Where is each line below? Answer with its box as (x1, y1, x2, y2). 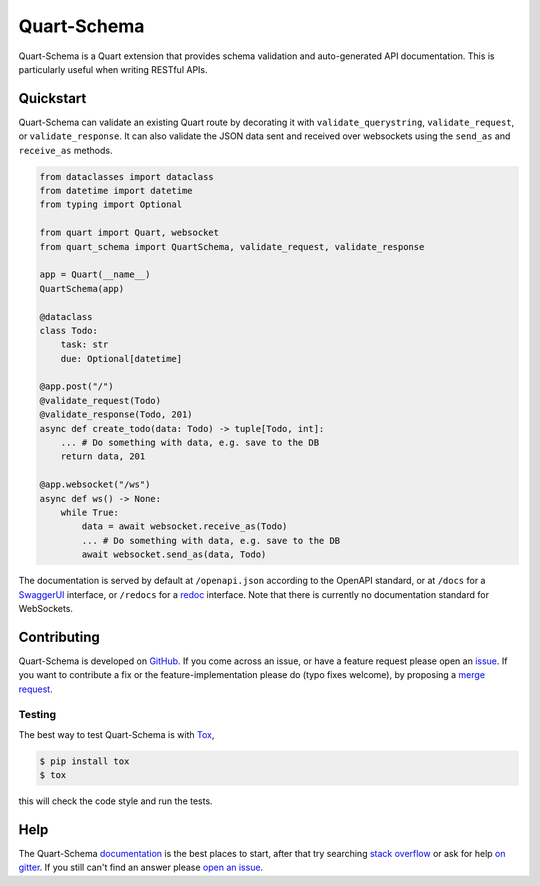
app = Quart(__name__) (39, 269, 151, 280)
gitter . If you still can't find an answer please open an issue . (18, 861, 264, 874)
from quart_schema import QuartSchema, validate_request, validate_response (39, 241, 425, 252)
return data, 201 (60, 451, 146, 462)
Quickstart (18, 90, 87, 107)
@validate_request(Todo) (39, 395, 162, 406)
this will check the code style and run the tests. (18, 795, 214, 807)
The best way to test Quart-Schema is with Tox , (18, 728, 215, 740)
